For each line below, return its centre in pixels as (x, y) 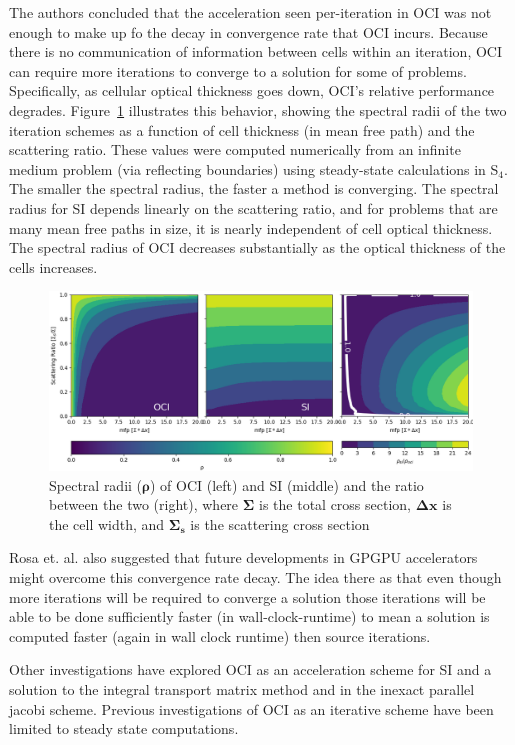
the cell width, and (107, 523)
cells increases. (53, 266)
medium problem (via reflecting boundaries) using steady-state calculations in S (254, 168)
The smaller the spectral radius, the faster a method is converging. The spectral (254, 188)
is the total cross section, (335, 504)
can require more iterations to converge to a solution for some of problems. (238, 70)
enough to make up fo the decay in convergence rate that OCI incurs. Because (248, 31)
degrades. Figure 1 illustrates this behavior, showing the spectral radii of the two (258, 109)
